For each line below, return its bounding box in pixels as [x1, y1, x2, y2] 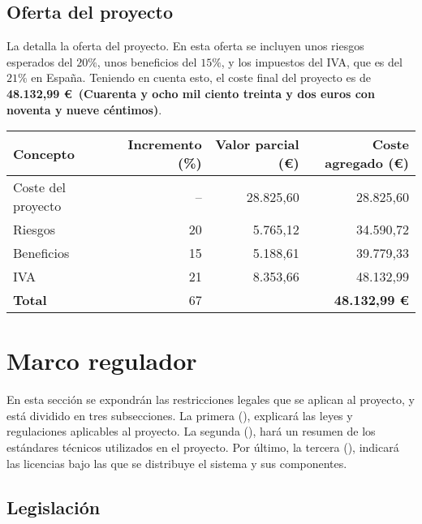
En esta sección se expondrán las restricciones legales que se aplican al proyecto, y [6, 391, 415, 408]
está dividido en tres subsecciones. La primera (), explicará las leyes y [6, 406, 353, 423]
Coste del [13, 178, 66, 197]
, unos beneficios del [97, 53, 197, 70]
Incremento [127, 135, 202, 154]
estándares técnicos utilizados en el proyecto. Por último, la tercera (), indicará [6, 439, 399, 456]
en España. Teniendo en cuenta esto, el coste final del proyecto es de [31, 69, 371, 86]
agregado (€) [325, 153, 409, 173]
